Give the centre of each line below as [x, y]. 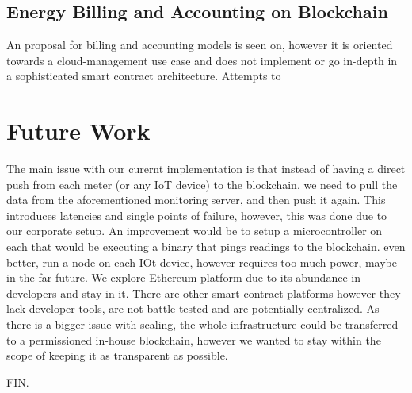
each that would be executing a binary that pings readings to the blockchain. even [206, 247]
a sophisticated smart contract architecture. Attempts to [144, 76]
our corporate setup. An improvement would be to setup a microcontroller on [195, 231]
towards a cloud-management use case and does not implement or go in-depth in [202, 60]
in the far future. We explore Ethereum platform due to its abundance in [183, 277]
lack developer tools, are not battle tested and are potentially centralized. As [193, 308]
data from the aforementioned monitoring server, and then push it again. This [196, 200]
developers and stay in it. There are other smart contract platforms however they [204, 293]
